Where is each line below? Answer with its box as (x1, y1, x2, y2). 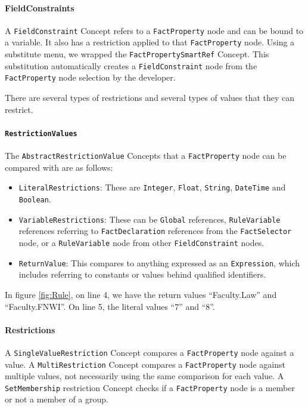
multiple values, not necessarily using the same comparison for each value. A (5, 370, 284, 382)
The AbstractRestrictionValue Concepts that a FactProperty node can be (5, 149, 287, 162)
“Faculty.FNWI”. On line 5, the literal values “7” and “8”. (5, 300, 215, 312)
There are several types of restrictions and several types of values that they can (5, 91, 295, 104)
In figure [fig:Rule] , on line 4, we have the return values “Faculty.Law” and (5, 288, 277, 300)
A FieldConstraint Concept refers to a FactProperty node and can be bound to (5, 24, 304, 36)
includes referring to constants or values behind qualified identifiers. (18, 268, 266, 281)
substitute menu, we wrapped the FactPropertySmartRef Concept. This (5, 48, 269, 60)
